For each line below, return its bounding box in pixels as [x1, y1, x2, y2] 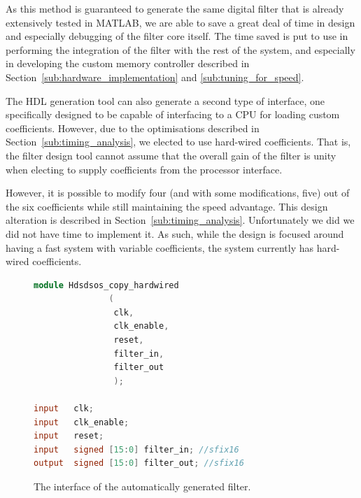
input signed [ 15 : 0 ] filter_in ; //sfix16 [34, 444, 239, 455]
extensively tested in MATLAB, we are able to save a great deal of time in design [6, 15, 355, 29]
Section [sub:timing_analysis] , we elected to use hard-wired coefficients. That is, [6, 134, 351, 149]
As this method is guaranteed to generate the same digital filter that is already [6, 1, 344, 15]
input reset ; [34, 431, 104, 441]
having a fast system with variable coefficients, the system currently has [6, 240, 314, 255]
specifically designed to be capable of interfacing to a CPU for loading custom [6, 107, 340, 122]
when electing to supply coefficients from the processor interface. [6, 162, 283, 176]
